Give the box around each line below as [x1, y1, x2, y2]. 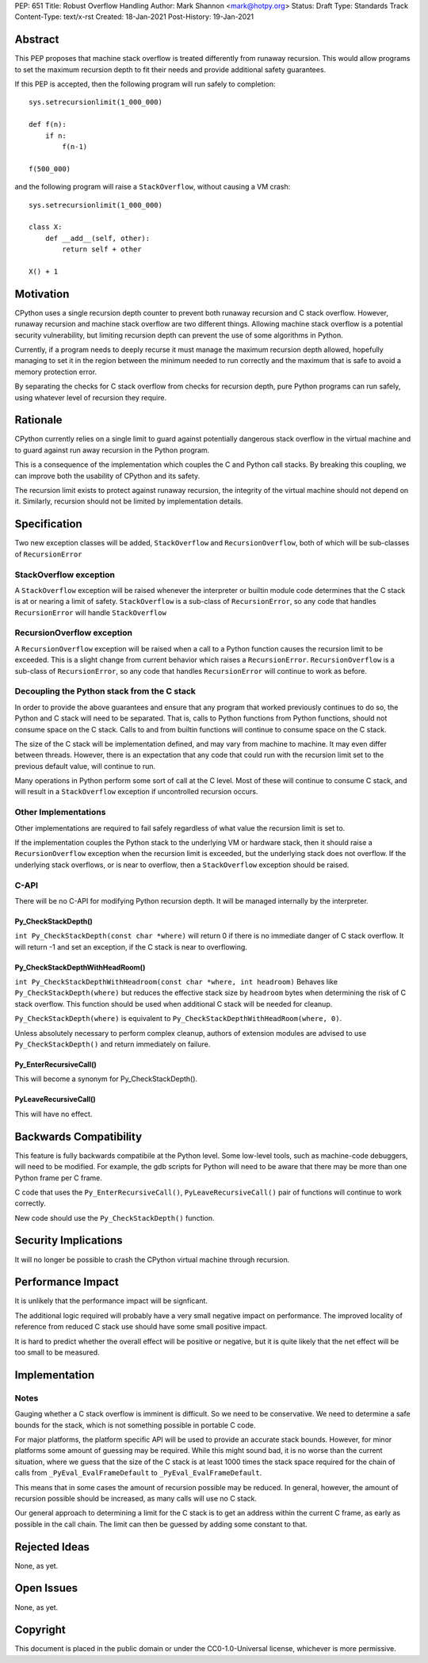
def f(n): [29, 120, 67, 129]
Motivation [14, 287, 70, 300]
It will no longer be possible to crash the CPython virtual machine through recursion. [14, 1255, 290, 1264]
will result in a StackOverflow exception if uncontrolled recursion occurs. [14, 787, 258, 797]
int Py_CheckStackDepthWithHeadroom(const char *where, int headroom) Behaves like [14, 977, 338, 987]
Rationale [14, 413, 63, 427]
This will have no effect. [14, 1109, 93, 1118]
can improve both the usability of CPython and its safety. [14, 471, 201, 480]
